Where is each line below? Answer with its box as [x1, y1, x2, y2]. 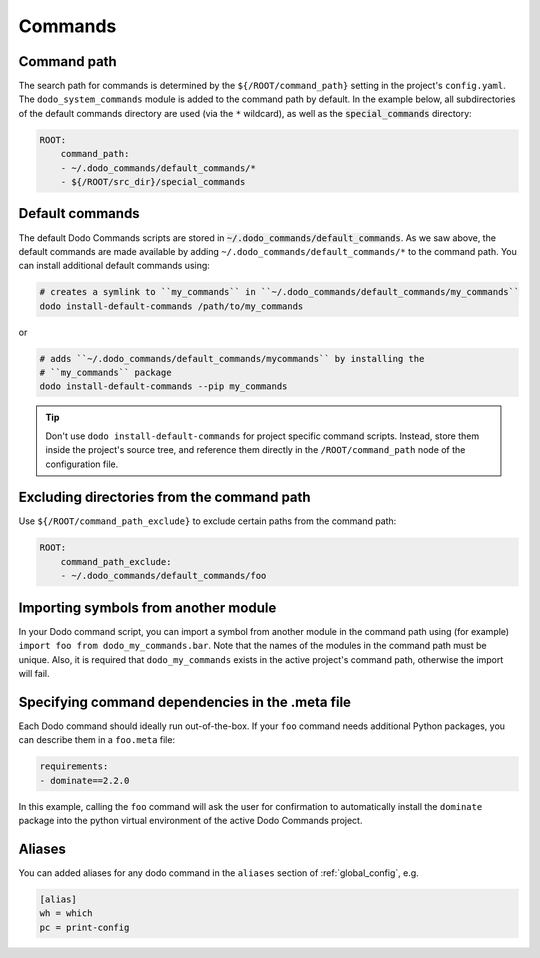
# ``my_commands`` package [39, 367, 172, 379]
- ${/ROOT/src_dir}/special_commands [60, 176, 246, 187]
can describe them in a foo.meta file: [18, 734, 175, 746]
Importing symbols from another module [18, 599, 277, 616]
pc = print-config [39, 921, 130, 933]
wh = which [39, 908, 93, 919]
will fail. [18, 667, 50, 679]
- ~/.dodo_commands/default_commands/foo [60, 570, 267, 582]
